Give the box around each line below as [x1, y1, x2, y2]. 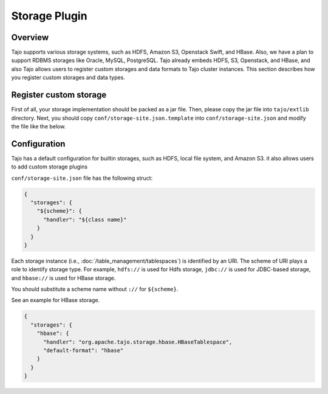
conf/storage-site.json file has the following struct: [11, 174, 153, 182]
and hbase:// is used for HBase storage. [11, 274, 116, 282]
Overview [11, 32, 49, 43]
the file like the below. [11, 122, 66, 130]
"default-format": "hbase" [43, 347, 124, 354]
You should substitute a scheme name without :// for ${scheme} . [11, 286, 179, 293]
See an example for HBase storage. [11, 297, 100, 304]
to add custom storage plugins [11, 163, 88, 170]
